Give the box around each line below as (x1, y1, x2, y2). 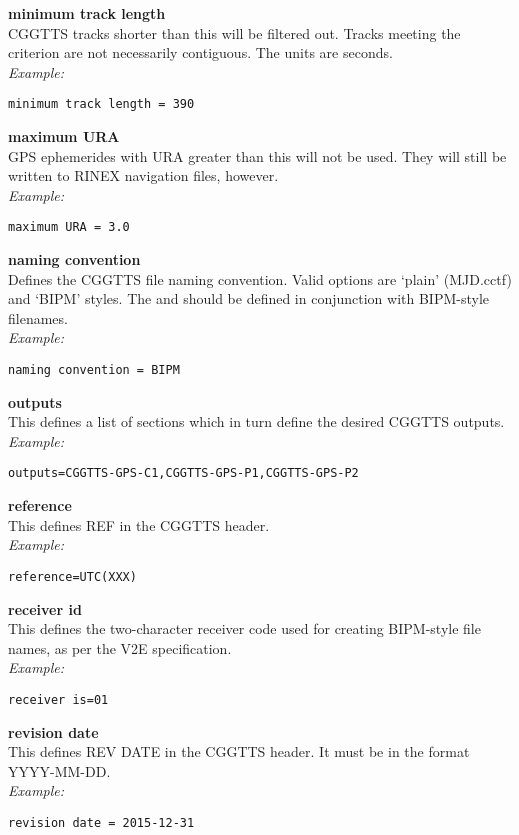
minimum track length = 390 (8, 97, 195, 112)
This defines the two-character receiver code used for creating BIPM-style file (8, 618, 481, 639)
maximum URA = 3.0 (8, 220, 130, 235)
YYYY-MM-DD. (8, 760, 111, 781)
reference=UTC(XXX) (8, 569, 137, 584)
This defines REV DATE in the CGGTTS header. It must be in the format (8, 741, 470, 762)
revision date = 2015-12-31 (8, 815, 195, 830)
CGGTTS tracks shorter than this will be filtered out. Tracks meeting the (8, 22, 461, 43)
